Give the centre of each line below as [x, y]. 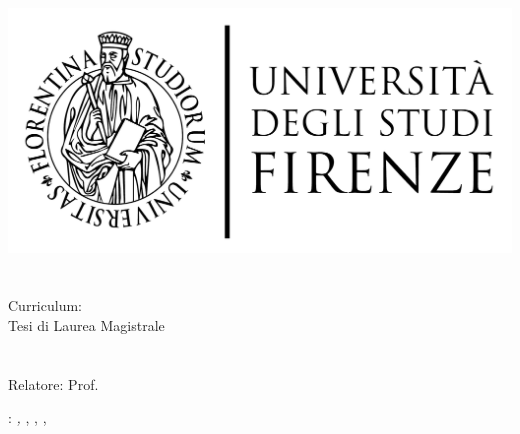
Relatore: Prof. [53, 383]
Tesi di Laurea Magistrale [86, 324]
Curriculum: [45, 305]
